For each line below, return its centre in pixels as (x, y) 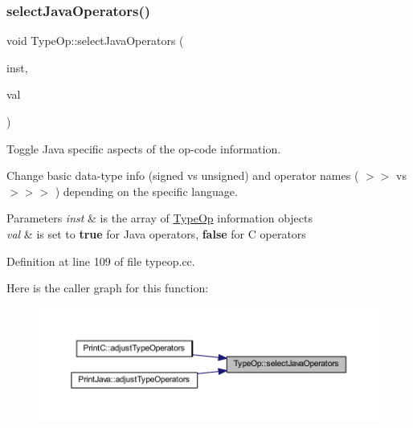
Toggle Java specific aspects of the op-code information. (144, 148)
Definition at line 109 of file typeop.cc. (101, 261)
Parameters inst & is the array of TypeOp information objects (159, 218)
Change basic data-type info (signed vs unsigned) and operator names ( (183, 175)
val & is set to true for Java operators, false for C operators (156, 233)
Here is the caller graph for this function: (108, 288)
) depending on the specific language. (146, 191)
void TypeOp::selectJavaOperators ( (95, 41)
